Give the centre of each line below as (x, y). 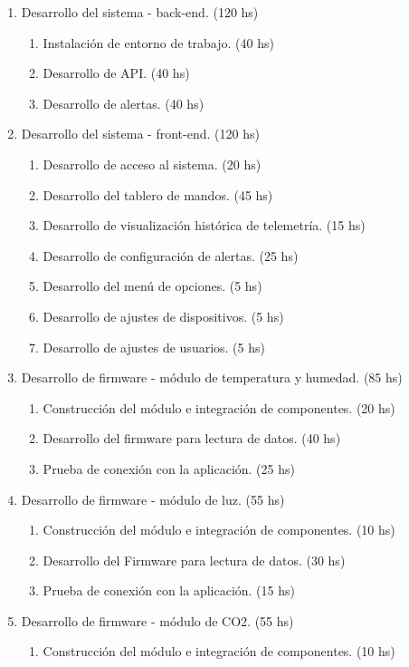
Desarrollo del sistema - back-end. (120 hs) (140, 12)
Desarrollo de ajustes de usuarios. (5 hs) (154, 347)
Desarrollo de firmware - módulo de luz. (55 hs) (153, 499)
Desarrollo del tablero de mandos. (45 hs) (158, 194)
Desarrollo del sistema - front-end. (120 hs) (140, 134)
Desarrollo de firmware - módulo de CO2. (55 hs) (157, 620)
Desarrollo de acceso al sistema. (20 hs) (152, 164)
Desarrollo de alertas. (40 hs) (124, 103)
